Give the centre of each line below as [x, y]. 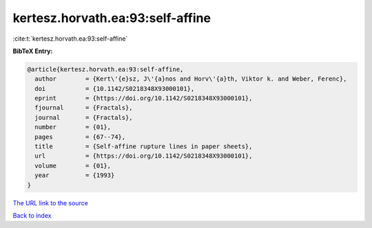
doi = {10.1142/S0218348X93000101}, [115, 89]
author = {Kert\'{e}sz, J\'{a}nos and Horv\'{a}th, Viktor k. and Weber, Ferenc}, [191, 79]
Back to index [32, 215]
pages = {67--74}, [80, 137]
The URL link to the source [51, 203]
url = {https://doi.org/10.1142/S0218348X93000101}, [144, 156]
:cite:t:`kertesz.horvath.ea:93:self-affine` [70, 39]
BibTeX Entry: [33, 51]
